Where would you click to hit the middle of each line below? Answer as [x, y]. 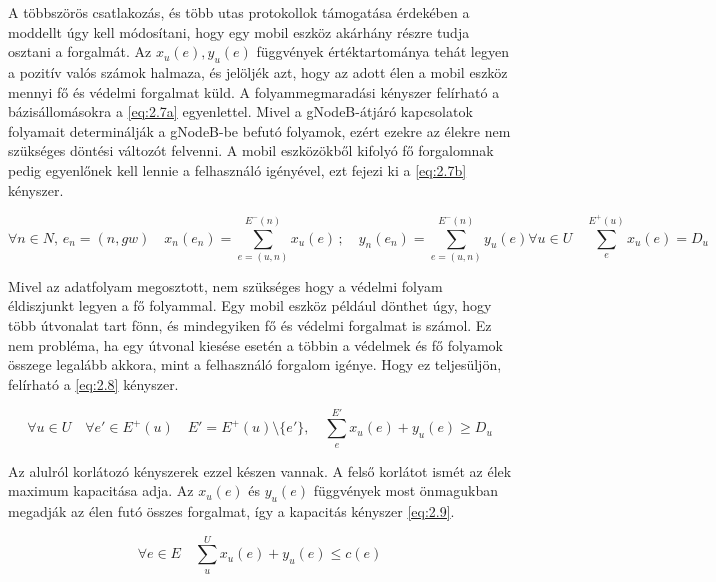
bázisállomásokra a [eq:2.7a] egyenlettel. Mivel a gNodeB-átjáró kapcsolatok [240, 111]
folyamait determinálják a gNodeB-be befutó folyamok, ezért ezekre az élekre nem [259, 130]
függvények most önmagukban [406, 490]
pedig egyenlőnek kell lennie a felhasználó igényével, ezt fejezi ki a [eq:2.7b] [237, 169]
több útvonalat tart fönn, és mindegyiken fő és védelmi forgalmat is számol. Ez [250, 325]
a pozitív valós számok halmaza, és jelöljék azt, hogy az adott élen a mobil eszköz [258, 71]
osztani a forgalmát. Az [80, 51]
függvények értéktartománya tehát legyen [382, 51]
